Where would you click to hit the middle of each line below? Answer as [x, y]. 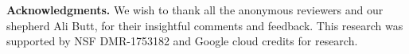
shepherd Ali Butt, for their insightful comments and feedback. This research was [205, 25]
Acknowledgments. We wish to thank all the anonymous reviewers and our [195, 10]
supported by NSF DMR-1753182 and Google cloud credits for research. [182, 41]
